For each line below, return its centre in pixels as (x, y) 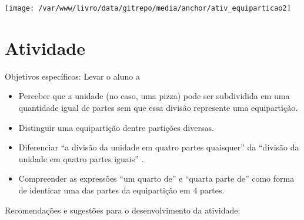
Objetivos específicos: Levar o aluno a (72, 76)
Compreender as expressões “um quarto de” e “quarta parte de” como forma (156, 178)
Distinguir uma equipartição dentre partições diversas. (116, 127)
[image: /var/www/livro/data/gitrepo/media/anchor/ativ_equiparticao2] (148, 8)
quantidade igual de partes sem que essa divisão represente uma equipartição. (158, 107)
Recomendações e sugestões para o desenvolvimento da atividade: (123, 210)
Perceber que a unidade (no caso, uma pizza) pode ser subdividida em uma (154, 96)
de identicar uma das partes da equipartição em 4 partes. (121, 190)
